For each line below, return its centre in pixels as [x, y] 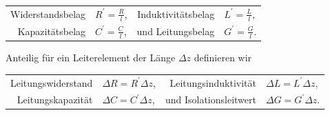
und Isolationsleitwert [210, 100]
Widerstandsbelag [48, 13]
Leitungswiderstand [52, 82]
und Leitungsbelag [176, 31]
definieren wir [223, 57]
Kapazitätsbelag [52, 31]
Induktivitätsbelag [176, 13]
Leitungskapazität [55, 100]
